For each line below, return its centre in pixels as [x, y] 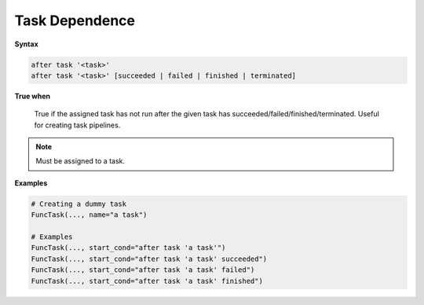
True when [33, 96]
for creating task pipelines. [77, 125]
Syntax [26, 44]
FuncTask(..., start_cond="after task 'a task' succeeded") [149, 259]
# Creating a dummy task [79, 204]
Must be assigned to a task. [80, 161]
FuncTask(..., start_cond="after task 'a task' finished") [147, 281]
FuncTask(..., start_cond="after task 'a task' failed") [143, 270]
